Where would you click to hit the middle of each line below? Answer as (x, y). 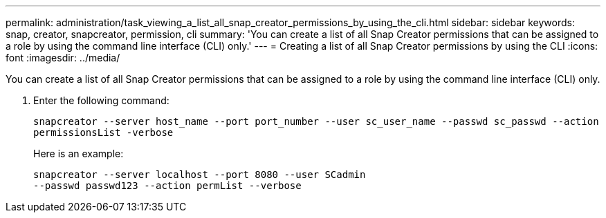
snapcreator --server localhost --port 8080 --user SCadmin (200, 175)
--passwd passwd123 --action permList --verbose (167, 186)
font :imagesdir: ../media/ (63, 58)
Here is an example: (79, 153)
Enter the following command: (101, 100)
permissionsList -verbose (103, 132)
